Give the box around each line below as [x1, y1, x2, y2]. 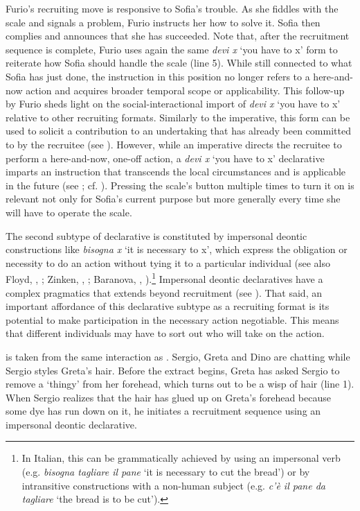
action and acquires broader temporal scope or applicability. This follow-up [26, 83, 345, 97]
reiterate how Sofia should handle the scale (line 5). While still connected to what [6, 55, 352, 70]
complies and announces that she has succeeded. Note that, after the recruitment [6, 28, 350, 43]
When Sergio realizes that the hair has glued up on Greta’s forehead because [6, 390, 331, 404]
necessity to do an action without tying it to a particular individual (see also [6, 255, 331, 270]
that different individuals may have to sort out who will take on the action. [6, 326, 325, 340]
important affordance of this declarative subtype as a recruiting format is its [6, 299, 330, 313]
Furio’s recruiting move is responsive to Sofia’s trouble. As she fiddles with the [6, 1, 339, 15]
